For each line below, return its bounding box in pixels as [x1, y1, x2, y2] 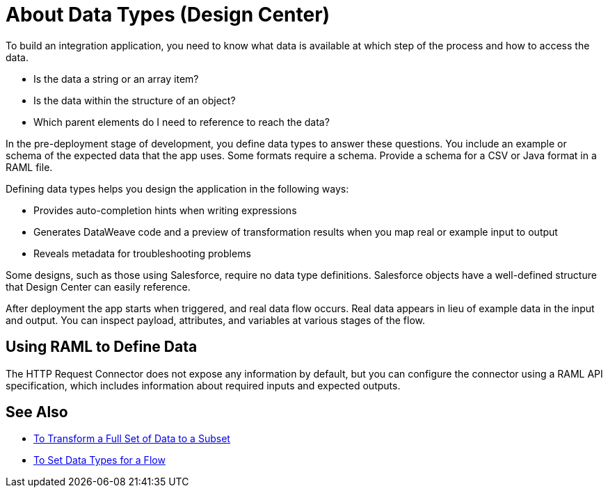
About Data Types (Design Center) [6, 3, 330, 26]
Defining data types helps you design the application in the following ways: [6, 182, 349, 195]
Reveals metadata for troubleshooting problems [33, 247, 251, 259]
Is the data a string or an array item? [33, 72, 199, 85]
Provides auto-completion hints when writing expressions [33, 204, 297, 216]
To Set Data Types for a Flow [33, 454, 166, 467]
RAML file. [6, 161, 53, 173]
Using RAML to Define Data [6, 338, 198, 356]
